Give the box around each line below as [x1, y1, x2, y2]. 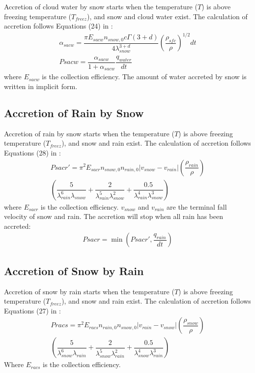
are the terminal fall [167, 201, 227, 212]
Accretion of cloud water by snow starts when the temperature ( [4, 1, 198, 11]
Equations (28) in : [4, 147, 61, 157]
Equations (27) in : [4, 305, 61, 315]
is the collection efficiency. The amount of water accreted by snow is [42, 71, 247, 82]
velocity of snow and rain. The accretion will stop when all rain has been [4, 211, 224, 221]
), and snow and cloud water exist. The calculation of [86, 11, 248, 21]
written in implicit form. [4, 81, 78, 91]
